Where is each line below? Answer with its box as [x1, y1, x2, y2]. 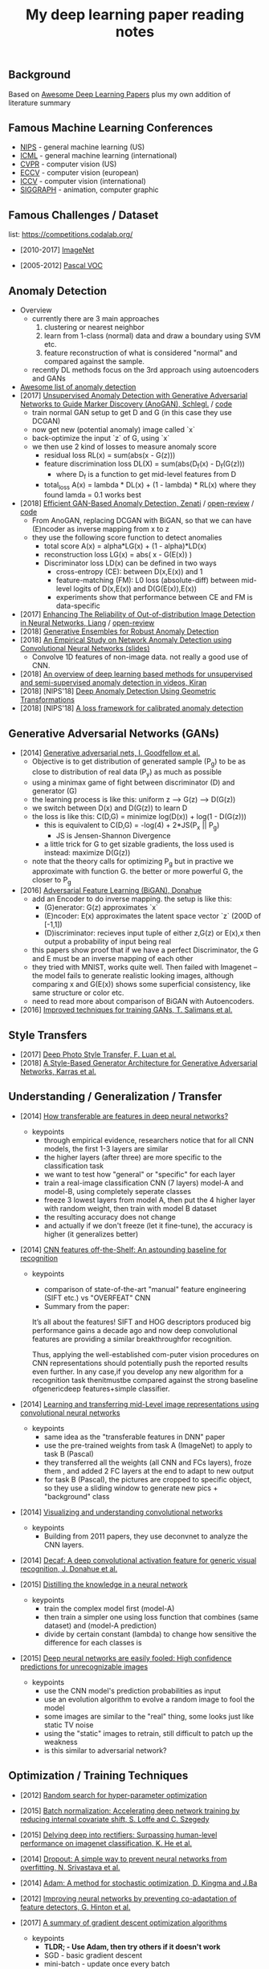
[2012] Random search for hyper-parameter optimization [19, 1790, 207, 1800]
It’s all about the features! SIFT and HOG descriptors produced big [31, 1317, 251, 1327]
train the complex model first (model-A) [43, 1604, 175, 1613]
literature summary [8, 98, 71, 108]
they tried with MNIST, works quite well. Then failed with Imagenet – [31, 962, 258, 972]
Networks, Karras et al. [19, 1066, 96, 1077]
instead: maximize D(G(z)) [43, 847, 131, 857]
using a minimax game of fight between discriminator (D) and [31, 777, 235, 787]
